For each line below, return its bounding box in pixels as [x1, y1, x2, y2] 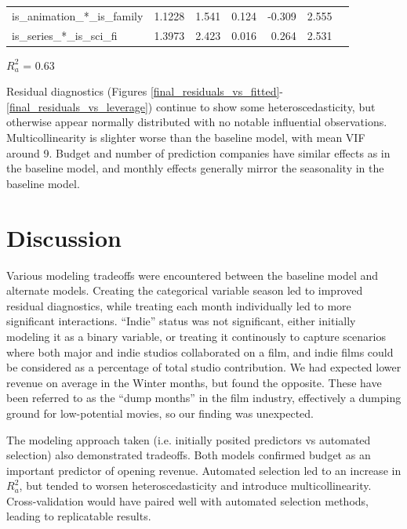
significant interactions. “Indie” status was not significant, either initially [6, 313, 356, 329]
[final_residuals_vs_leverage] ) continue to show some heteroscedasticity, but [6, 98, 376, 114]
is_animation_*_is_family [12, 7, 144, 24]
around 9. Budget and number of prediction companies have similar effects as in [6, 144, 391, 161]
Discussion [6, 221, 122, 253]
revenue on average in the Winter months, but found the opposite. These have [6, 374, 382, 390]
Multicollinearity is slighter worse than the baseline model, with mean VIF [6, 129, 365, 146]
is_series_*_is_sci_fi [12, 27, 118, 43]
